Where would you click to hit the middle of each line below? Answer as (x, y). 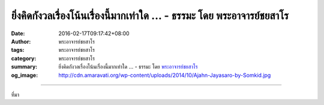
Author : (21, 41)
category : (24, 58)
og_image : (25, 75)
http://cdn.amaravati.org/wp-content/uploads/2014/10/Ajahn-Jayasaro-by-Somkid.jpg (165, 75)
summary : (24, 67)
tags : (18, 50)
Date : (18, 33)
